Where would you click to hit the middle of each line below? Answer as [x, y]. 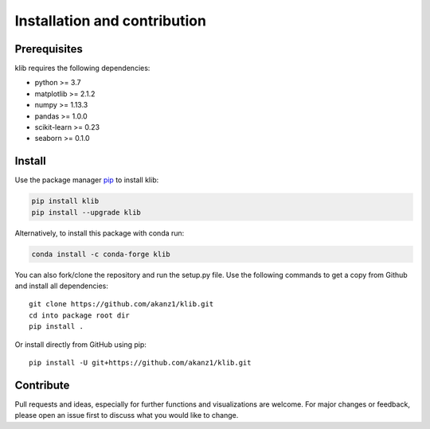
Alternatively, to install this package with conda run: [100, 233]
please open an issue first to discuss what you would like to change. [127, 415]
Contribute [42, 385]
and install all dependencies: [62, 286]
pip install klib [65, 201]
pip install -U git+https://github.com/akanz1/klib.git [140, 363]
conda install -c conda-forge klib [101, 254]
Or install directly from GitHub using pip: [81, 344]
